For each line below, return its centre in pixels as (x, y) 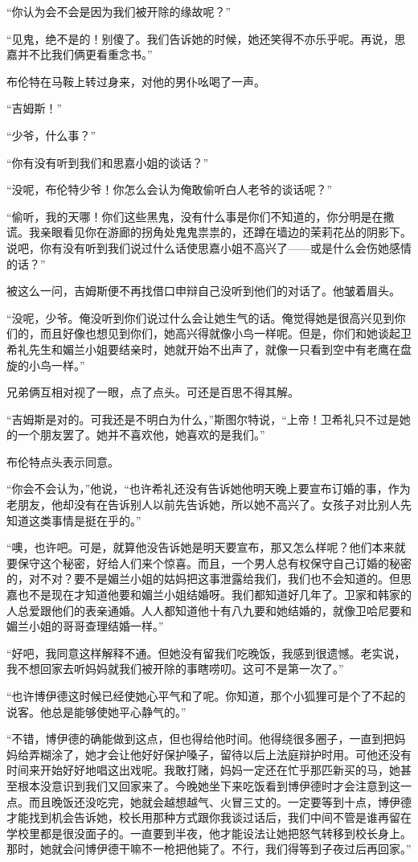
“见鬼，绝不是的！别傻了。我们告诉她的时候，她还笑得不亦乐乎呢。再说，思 (206, 38)
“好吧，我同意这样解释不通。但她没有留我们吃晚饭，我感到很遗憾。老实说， (206, 653)
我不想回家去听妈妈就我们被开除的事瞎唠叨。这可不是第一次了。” (175, 669)
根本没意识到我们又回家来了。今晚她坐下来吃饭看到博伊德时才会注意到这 (209, 785)
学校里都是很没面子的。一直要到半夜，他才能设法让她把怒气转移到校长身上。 (209, 833)
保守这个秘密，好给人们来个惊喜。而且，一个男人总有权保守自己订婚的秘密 (214, 562)
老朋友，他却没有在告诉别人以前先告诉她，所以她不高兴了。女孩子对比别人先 (209, 505)
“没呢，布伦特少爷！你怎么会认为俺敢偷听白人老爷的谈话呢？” (170, 189)
